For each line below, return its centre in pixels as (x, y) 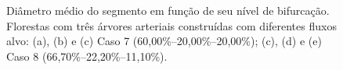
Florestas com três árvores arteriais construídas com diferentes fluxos (171, 25)
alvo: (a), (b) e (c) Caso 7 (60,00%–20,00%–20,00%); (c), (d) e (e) (164, 41)
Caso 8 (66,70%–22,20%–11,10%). (87, 56)
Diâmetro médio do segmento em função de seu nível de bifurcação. (168, 10)
